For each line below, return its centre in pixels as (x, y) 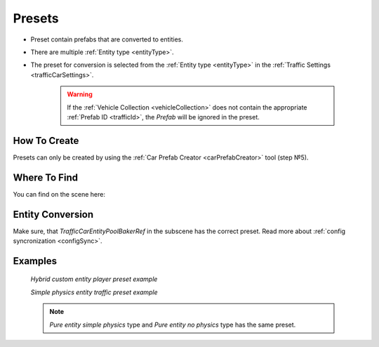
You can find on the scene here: (59, 194)
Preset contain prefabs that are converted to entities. (107, 39)
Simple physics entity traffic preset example (94, 292)
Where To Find (46, 177)
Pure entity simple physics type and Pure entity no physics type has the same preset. (173, 325)
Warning (80, 94)
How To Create (46, 140)
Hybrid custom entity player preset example (94, 279)
